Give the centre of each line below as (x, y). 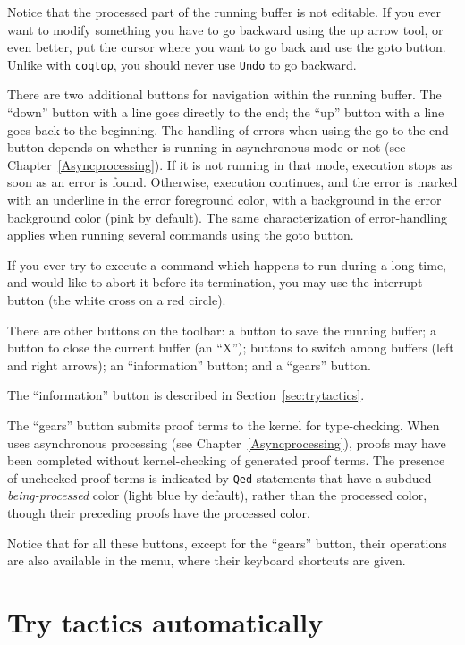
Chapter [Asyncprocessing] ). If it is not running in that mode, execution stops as (230, 164)
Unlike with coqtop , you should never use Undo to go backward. (182, 64)
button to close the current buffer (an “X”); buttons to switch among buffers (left (231, 348)
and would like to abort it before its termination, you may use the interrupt (215, 282)
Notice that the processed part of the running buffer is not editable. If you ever (224, 12)
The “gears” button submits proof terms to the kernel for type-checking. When (224, 424)
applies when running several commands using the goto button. (181, 235)
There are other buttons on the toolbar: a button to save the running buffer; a (222, 330)
